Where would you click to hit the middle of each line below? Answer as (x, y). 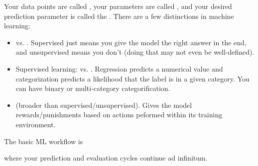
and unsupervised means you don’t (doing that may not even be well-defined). (135, 52)
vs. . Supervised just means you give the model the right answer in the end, (131, 42)
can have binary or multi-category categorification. (93, 88)
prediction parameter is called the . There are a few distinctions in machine (119, 16)
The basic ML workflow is (44, 141)
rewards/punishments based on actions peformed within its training (119, 115)
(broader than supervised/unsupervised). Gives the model (104, 105)
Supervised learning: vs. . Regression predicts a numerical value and (119, 68)
